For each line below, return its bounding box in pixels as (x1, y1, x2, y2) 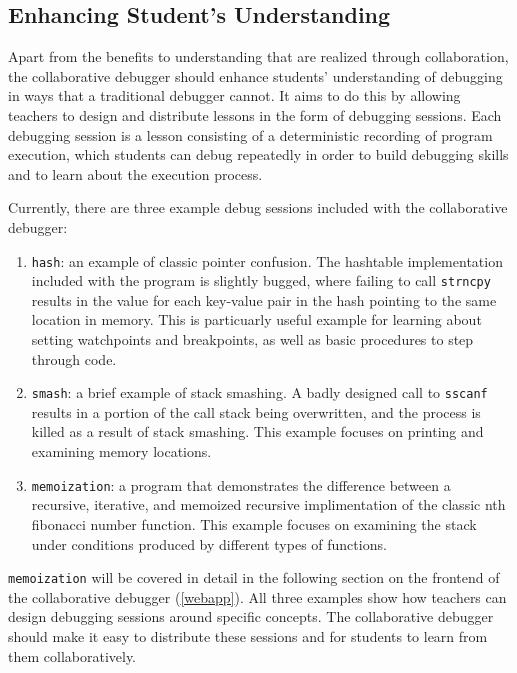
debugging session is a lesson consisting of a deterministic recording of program (8, 124, 493, 145)
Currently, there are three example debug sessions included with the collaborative (8, 197, 508, 218)
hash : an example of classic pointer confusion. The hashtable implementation (31, 250, 503, 271)
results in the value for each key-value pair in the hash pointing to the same (31, 289, 497, 310)
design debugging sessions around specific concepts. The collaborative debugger (8, 606, 494, 627)
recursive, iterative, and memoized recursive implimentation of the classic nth (31, 494, 506, 515)
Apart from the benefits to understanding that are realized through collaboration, (8, 46, 509, 67)
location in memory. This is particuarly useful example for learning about (31, 309, 482, 330)
